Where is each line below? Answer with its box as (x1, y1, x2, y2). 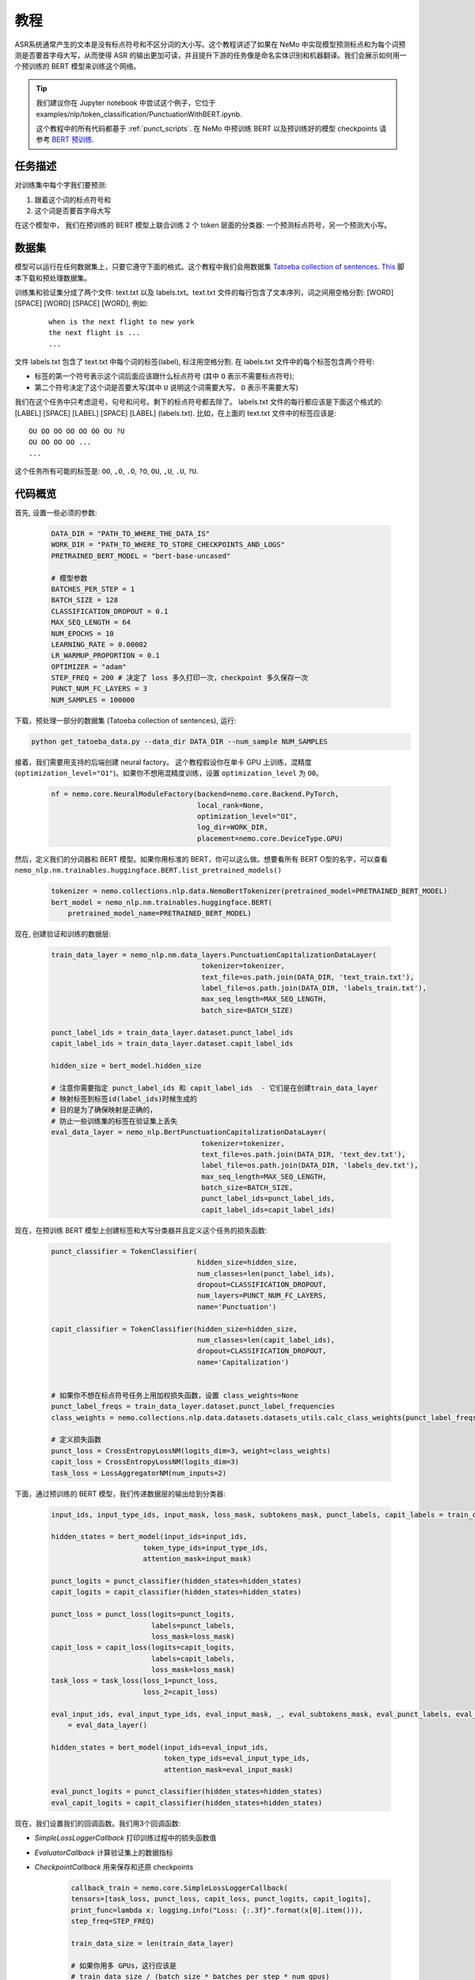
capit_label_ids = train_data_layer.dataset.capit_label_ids (51, 1039, 294, 1048)
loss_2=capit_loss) (142, 1687, 218, 1696)
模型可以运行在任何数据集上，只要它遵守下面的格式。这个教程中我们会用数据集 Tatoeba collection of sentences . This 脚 (14, 262, 405, 272)
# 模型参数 (51, 573, 88, 582)
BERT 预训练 (51, 135, 93, 144)
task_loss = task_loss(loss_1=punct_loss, (51, 1676, 218, 1685)
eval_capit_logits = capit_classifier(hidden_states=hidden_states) (51, 1798, 323, 1807)
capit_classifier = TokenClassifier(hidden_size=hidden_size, (51, 1324, 298, 1334)
